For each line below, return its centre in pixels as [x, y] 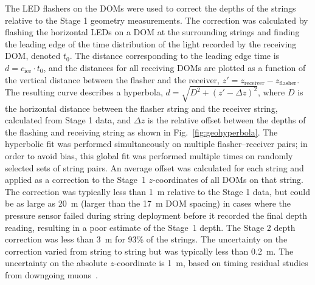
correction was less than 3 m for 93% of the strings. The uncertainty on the [146, 239]
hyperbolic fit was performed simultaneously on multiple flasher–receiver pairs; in [156, 144]
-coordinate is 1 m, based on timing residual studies [211, 263]
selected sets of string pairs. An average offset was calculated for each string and [154, 167]
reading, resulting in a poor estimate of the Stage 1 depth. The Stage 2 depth [150, 227]
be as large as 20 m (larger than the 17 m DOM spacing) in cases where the [148, 203]
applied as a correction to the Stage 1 [75, 180]
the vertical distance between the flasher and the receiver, [112, 79]
